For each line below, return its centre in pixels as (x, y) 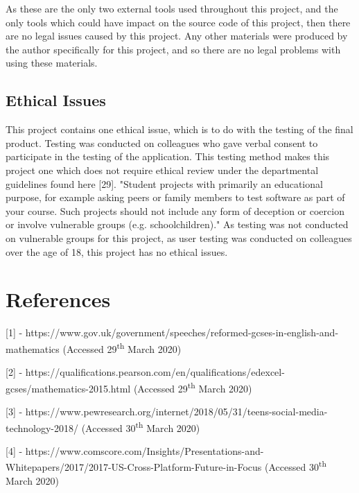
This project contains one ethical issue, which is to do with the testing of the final (179, 129)
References (58, 299)
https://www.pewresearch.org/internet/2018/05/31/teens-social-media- (176, 411)
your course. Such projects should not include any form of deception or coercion (175, 210)
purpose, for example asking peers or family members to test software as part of (175, 197)
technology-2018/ (42, 427)
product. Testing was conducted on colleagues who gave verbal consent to (162, 142)
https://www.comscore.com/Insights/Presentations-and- (145, 450)
